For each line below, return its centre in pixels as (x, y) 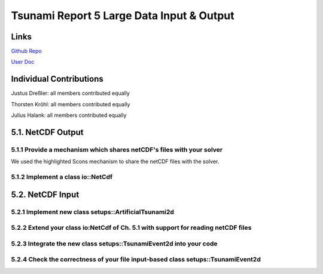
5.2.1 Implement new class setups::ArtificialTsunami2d (93, 212)
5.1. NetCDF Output (47, 132)
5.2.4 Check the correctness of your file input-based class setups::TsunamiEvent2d (136, 260)
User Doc (23, 62)
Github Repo (26, 51)
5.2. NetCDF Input (45, 194)
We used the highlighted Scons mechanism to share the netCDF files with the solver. (115, 162)
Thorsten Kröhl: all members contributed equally (71, 104)
